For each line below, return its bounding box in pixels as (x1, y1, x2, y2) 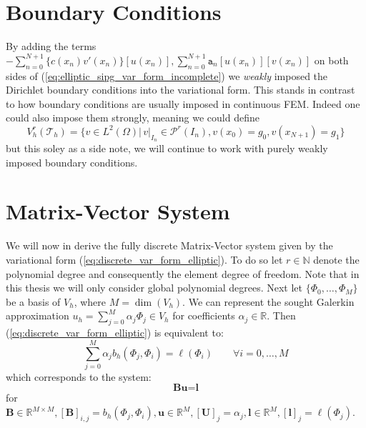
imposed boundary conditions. (6, 154, 138, 169)
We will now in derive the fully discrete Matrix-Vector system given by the (6, 238, 333, 253)
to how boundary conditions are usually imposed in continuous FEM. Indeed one (6, 96, 360, 111)
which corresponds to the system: (6, 369, 152, 384)
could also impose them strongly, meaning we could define (6, 110, 259, 125)
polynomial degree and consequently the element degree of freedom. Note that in (6, 266, 360, 281)
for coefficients (172, 308, 235, 323)
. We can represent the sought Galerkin (182, 294, 355, 309)
